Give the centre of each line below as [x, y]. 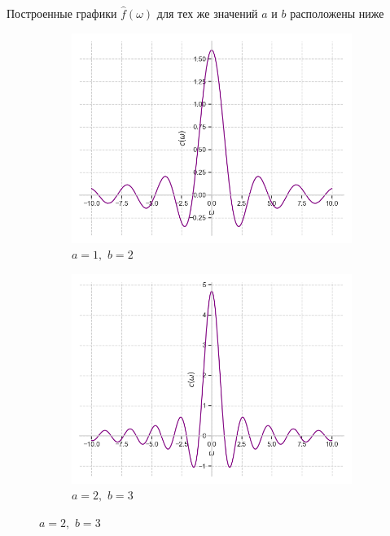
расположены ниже [337, 13]
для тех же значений [207, 13]
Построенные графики [62, 13]
